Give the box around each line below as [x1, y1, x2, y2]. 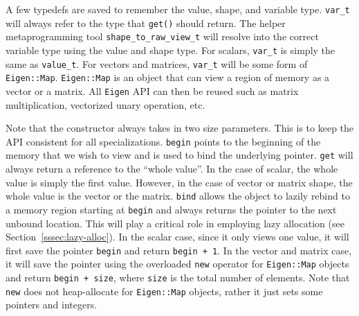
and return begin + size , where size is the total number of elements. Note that [6, 270, 350, 285]
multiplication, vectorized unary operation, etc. [6, 97, 205, 112]
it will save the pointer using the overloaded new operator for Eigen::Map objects [6, 256, 349, 271]
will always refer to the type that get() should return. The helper [6, 15, 286, 30]
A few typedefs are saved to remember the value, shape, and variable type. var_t [6, 2, 350, 16]
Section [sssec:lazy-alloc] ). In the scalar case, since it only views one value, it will [6, 229, 349, 244]
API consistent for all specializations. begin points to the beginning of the [6, 134, 321, 148]
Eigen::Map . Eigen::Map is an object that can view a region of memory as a [6, 70, 330, 85]
